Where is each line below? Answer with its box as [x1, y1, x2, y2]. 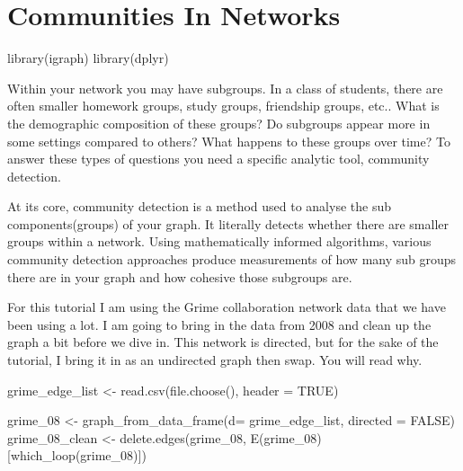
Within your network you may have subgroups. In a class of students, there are [7, 78, 443, 97]
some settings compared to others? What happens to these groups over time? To [7, 131, 450, 150]
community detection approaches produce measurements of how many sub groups [7, 250, 457, 269]
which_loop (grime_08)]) [10, 446, 147, 465]
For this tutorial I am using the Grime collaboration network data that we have [7, 298, 446, 316]
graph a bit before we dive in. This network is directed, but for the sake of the [7, 333, 439, 351]
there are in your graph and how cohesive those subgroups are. [7, 267, 352, 286]
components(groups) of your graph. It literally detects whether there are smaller [7, 214, 450, 233]
